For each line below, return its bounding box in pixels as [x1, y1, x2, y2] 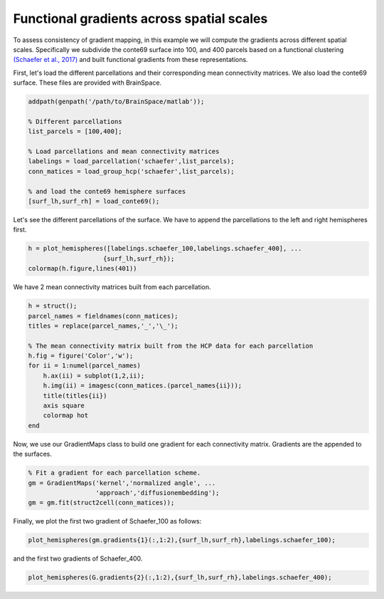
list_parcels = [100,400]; [28, 127, 122, 135]
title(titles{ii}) [43, 392, 107, 400]
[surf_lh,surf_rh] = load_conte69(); [28, 197, 160, 205]
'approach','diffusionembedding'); [95, 489, 220, 496]
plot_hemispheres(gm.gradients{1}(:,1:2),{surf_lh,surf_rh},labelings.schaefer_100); [28, 536, 336, 544]
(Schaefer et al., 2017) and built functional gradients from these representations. [13, 56, 248, 64]
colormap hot [43, 412, 89, 420]
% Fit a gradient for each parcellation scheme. [28, 469, 201, 477]
